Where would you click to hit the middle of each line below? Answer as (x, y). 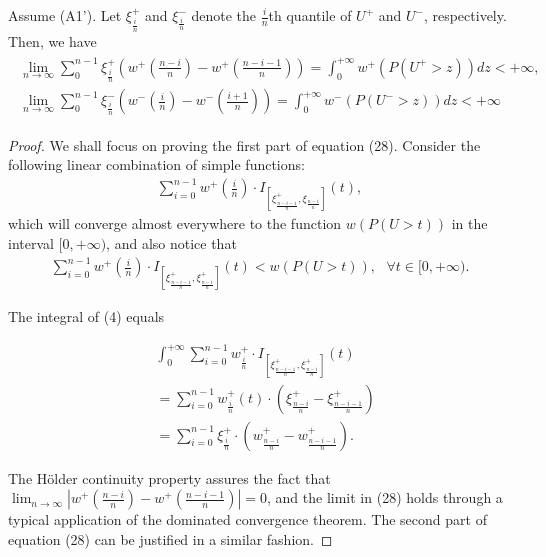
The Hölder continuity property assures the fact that (169, 477)
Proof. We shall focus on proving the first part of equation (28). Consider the (244, 144)
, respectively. (465, 15)
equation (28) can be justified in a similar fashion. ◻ (170, 538)
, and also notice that (171, 243)
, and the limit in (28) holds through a (385, 497)
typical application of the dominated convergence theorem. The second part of (247, 519)
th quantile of (310, 15)
